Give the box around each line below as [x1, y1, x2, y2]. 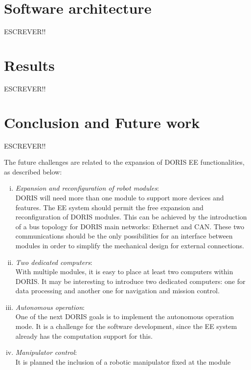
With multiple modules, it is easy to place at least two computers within [15, 266, 233, 277]
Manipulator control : [15, 347, 77, 357]
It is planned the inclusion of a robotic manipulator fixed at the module [15, 356, 231, 367]
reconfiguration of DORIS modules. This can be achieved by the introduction [15, 212, 247, 222]
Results [4, 55, 55, 75]
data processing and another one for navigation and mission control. [15, 285, 220, 296]
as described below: [4, 166, 62, 176]
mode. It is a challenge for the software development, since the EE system [15, 321, 237, 331]
